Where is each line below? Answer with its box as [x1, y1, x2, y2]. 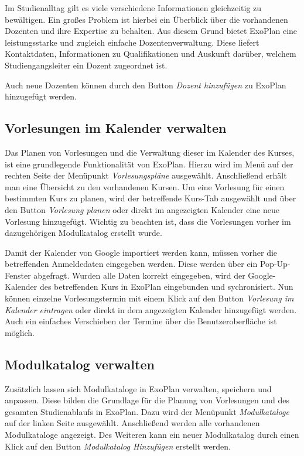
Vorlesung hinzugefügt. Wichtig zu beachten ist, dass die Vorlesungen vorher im [5, 215, 291, 227]
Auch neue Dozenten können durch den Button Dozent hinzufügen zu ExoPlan [5, 78, 286, 91]
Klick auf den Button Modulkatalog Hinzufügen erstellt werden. [5, 440, 231, 452]
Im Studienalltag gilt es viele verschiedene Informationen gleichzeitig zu [5, 2, 262, 13]
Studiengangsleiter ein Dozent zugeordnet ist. [5, 59, 168, 71]
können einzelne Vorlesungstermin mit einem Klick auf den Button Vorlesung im [5, 292, 294, 304]
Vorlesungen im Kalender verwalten [5, 119, 227, 137]
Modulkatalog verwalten [5, 355, 155, 373]
